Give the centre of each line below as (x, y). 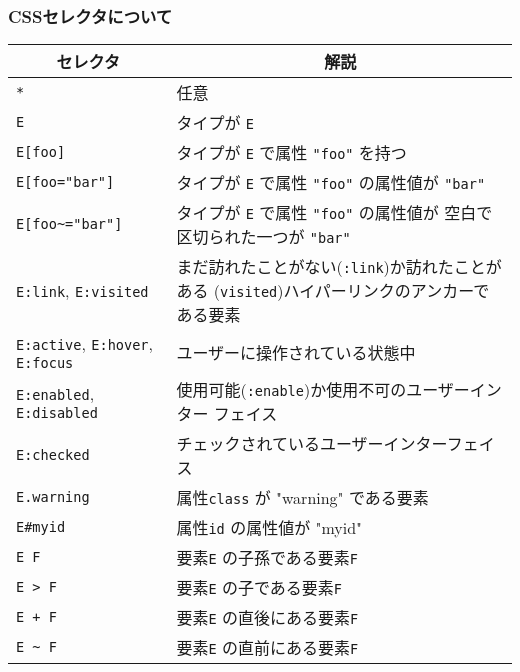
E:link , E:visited (82, 290)
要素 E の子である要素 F (259, 588)
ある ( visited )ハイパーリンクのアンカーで (333, 291)
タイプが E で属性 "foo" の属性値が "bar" (331, 183)
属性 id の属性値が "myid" (269, 528)
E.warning (53, 497)
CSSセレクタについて (90, 15)
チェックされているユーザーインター (311, 444)
